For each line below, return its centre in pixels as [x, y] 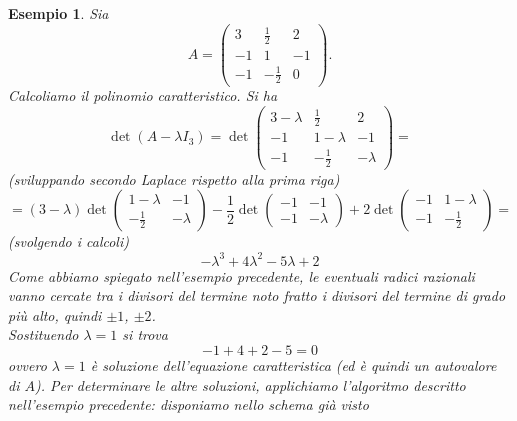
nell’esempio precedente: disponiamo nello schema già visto [188, 404]
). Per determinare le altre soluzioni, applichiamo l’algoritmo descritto [250, 384]
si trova [145, 334]
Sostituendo [43, 334]
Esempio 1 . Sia [58, 13]
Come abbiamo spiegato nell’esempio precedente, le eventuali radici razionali [241, 275]
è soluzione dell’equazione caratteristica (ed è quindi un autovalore [293, 364]
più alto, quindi [55, 314]
